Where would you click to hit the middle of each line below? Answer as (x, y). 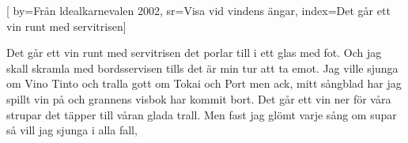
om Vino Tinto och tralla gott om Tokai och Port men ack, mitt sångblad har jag (204, 83)
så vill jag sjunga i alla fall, (72, 130)
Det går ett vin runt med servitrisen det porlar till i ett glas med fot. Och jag (194, 53)
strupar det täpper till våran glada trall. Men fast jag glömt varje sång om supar (202, 114)
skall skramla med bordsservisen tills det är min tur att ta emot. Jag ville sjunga (202, 68)
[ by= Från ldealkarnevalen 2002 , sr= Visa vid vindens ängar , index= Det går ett (198, 10)
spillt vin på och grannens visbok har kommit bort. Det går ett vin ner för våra (199, 98)
